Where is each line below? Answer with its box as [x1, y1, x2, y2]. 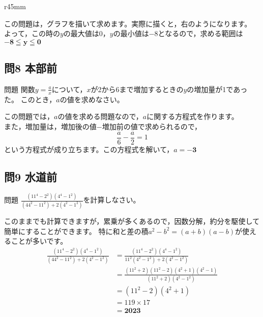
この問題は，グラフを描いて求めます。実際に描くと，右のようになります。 [4, 18, 252, 28]
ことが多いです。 [11, 236, 68, 246]
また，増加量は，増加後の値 [4, 121, 97, 131]
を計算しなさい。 [83, 194, 140, 205]
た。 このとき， [4, 94, 56, 104]
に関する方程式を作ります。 [147, 111, 239, 122]
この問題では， [4, 111, 54, 122]
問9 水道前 [4, 168, 57, 184]
